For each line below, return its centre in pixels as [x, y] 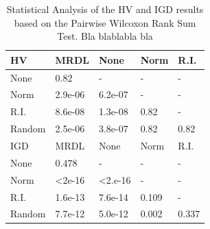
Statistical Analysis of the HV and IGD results [105, 9]
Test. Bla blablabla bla [105, 36]
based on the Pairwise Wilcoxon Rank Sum [105, 22]
